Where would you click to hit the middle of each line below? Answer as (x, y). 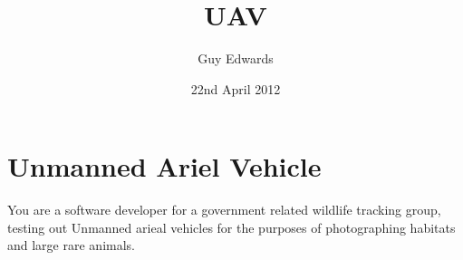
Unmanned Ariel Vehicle (164, 166)
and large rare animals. (71, 245)
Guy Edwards (236, 58)
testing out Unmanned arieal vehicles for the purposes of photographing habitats (231, 227)
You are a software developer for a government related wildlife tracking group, (224, 210)
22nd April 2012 (236, 88)
